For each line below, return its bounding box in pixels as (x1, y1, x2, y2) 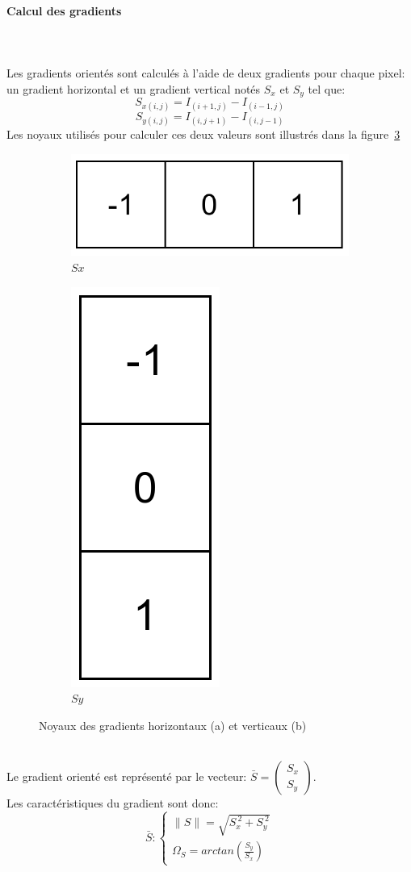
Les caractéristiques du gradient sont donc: (6, 795, 219, 811)
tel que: (308, 80, 346, 97)
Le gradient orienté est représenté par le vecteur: (6, 768, 247, 784)
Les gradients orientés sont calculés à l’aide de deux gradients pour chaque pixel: (6, 64, 405, 81)
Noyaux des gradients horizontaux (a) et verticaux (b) (39, 716, 307, 733)
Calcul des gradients (6, 2, 122, 19)
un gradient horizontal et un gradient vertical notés (6, 80, 261, 97)
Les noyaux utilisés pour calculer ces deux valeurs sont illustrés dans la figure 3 (6, 126, 401, 143)
